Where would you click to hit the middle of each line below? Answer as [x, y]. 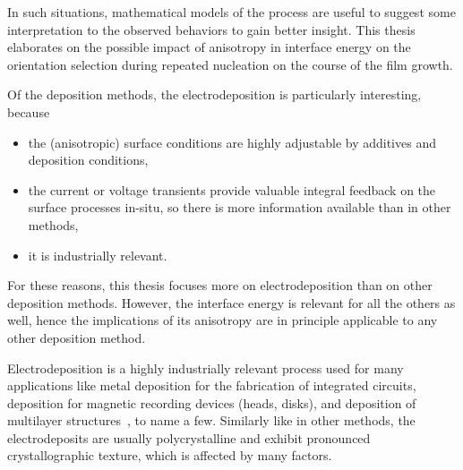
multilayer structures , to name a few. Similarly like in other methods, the [211, 420]
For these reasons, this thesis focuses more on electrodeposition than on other [220, 285]
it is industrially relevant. [98, 255]
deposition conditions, [88, 160]
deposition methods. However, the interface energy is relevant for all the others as [231, 302]
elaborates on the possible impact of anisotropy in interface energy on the [209, 47]
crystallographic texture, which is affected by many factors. [170, 455]
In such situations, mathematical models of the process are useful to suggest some [231, 12]
